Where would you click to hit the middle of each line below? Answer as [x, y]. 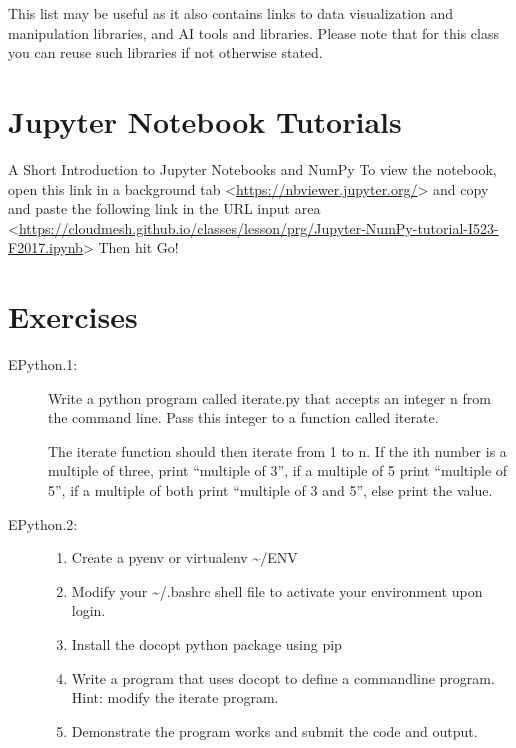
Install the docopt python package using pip [206, 643]
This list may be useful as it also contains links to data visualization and [231, 13]
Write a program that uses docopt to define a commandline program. [283, 677]
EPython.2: [43, 523]
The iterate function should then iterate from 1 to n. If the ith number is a [277, 450]
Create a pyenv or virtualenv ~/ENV [184, 557]
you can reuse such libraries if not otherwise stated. [165, 52]
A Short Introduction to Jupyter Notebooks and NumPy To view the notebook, [252, 168]
